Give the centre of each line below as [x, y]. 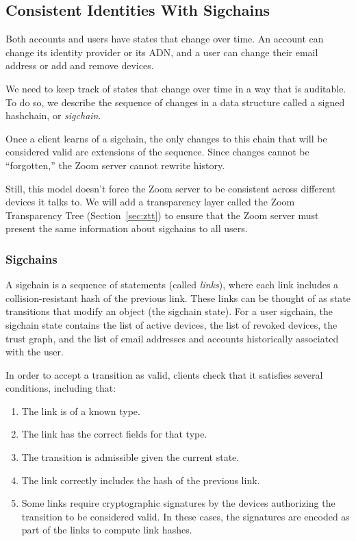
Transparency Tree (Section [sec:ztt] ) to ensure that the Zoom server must [162, 215]
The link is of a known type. [81, 411]
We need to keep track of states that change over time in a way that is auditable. [176, 88]
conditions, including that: [61, 388]
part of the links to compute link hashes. [107, 530]
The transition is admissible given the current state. [130, 457]
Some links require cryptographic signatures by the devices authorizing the [178, 503]
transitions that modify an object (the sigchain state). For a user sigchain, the [169, 311]
